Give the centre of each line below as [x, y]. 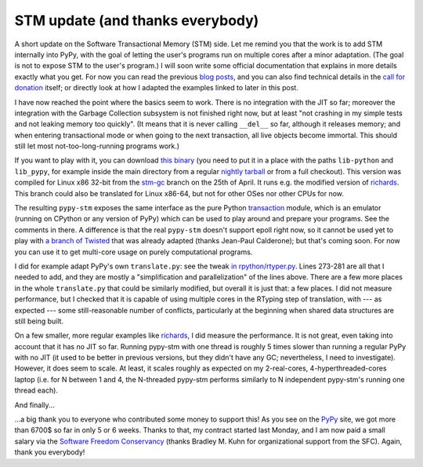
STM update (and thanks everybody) [137, 20]
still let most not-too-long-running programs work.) [97, 146]
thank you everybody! [50, 452]
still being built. [39, 321]
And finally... [34, 405]
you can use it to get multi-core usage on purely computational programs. [134, 252]
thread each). [36, 390]
